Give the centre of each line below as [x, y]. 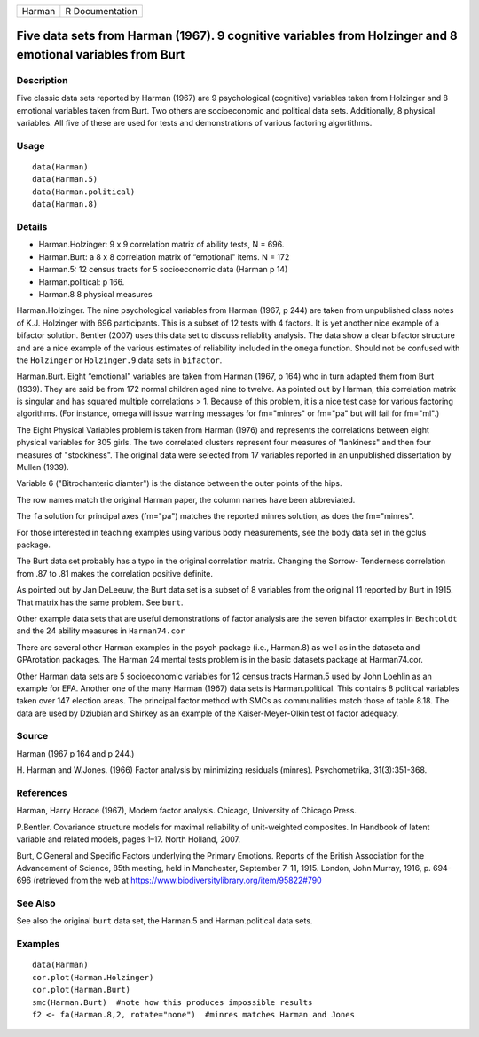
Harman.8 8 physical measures [95, 294]
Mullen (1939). [43, 467]
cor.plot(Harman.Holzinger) [93, 977]
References [42, 792]
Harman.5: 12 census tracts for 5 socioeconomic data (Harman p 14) [163, 270]
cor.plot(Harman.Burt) [82, 990]
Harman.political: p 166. [82, 282]
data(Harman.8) [65, 204]
